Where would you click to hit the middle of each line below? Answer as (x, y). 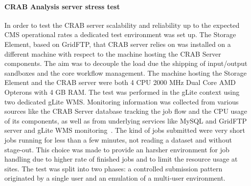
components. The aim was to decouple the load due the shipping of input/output (126, 63)
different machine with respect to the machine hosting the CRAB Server (113, 53)
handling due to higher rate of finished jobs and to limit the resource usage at (121, 159)
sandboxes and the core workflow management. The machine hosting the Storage (125, 72)
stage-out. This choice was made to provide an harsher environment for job (117, 149)
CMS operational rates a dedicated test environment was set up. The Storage (120, 34)
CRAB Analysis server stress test (62, 6)
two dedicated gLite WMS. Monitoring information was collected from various (122, 101)
